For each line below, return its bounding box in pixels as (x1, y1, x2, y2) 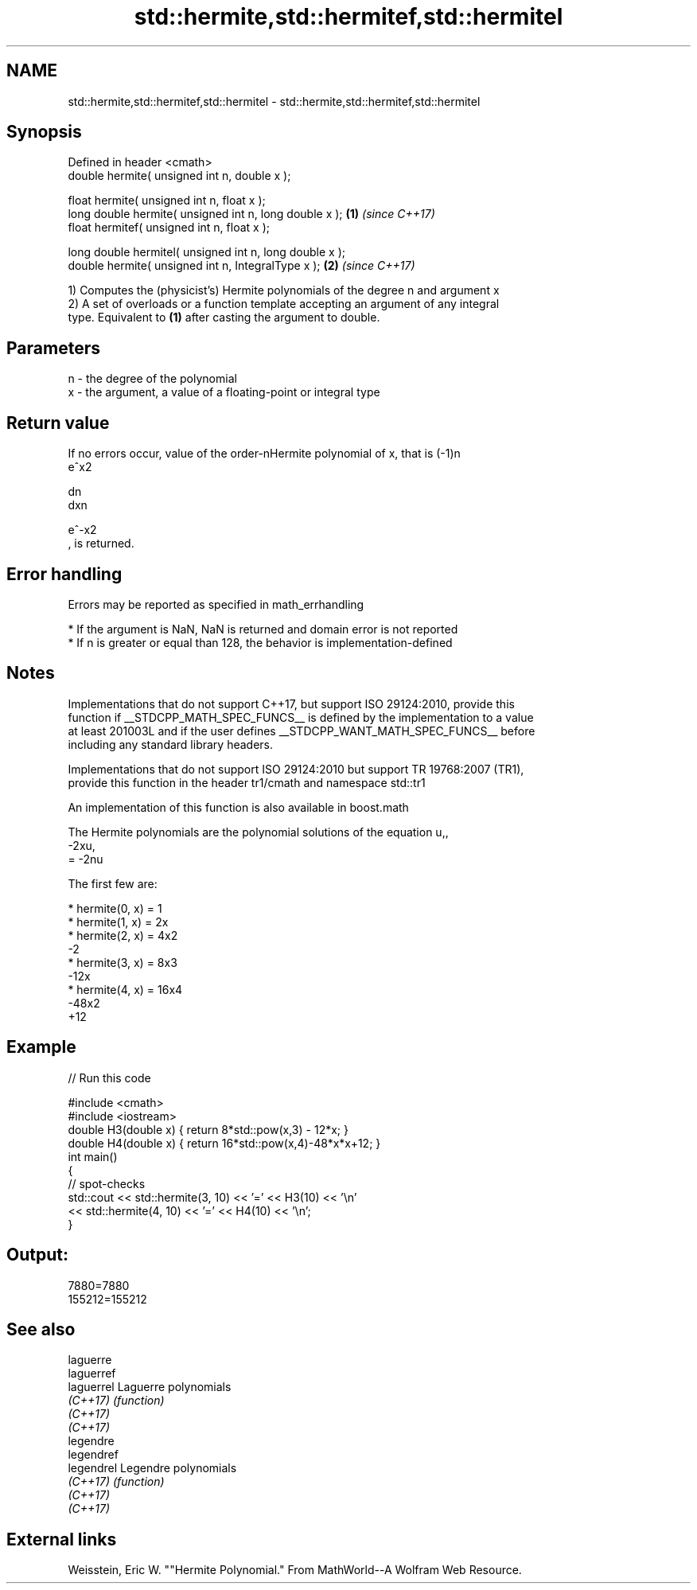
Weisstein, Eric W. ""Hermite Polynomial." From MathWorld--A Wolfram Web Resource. (68, 1563, 522, 1577)
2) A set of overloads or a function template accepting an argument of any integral (68, 297, 500, 311)
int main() (68, 1149, 118, 1163)
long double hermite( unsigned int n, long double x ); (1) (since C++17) (68, 207, 435, 221)
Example (6, 1037, 76, 1058)
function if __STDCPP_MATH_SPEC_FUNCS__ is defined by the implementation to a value (68, 710, 534, 724)
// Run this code (68, 1070, 151, 1085)
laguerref (68, 1366, 116, 1381)
